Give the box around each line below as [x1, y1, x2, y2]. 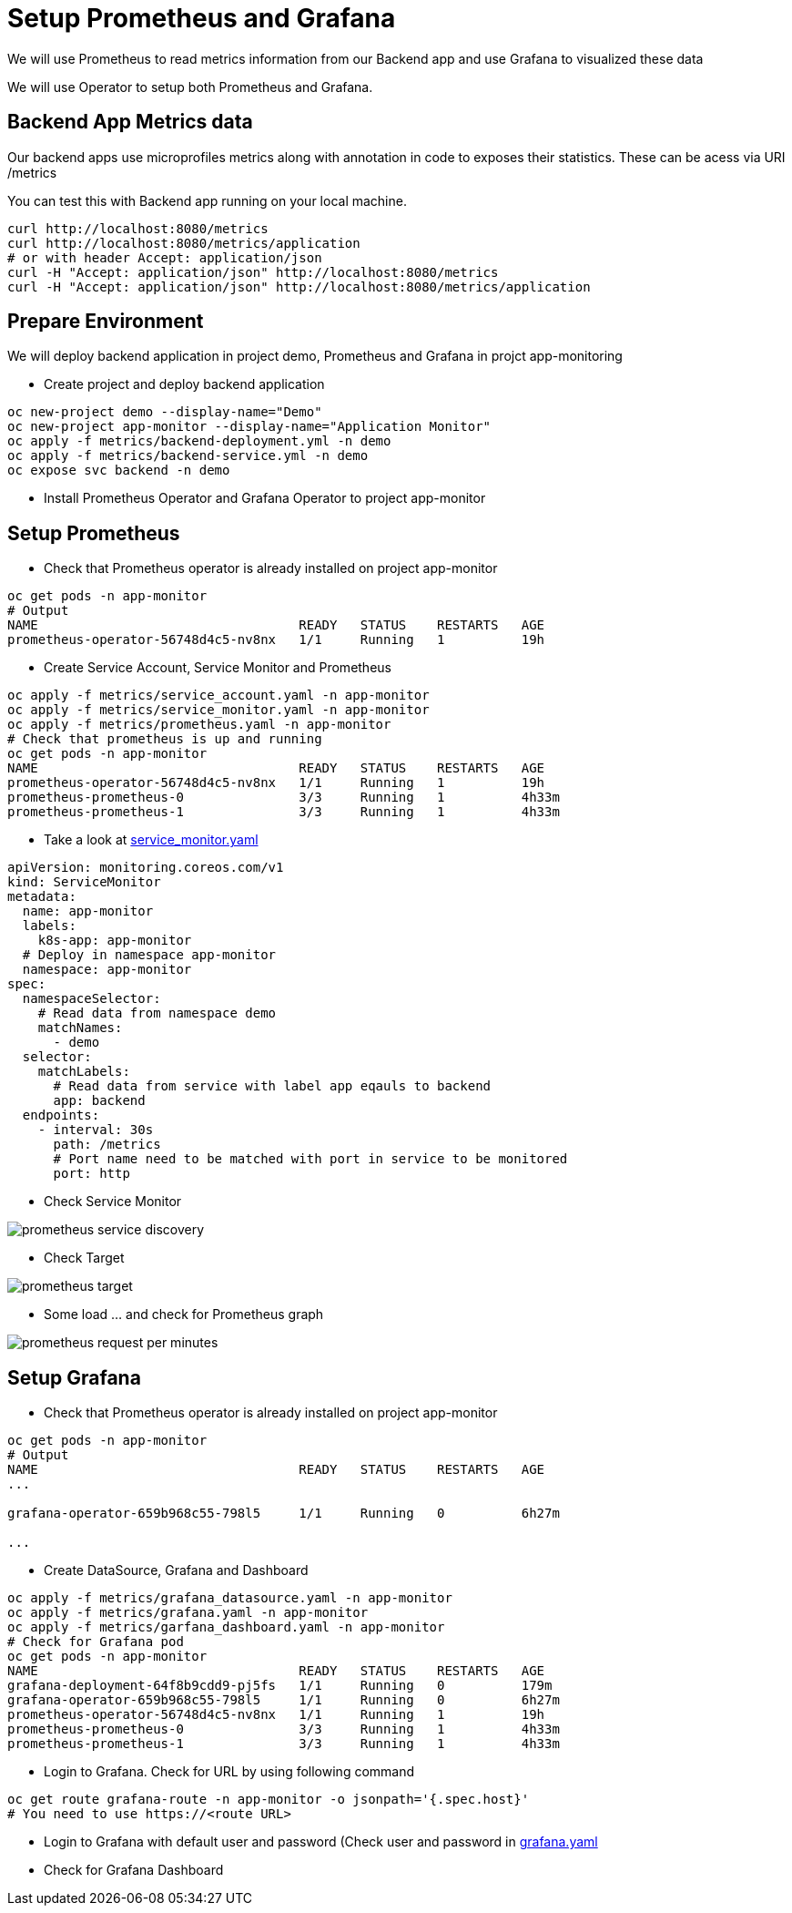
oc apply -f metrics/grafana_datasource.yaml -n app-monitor [7, 1591, 452, 1606]
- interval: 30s [37, 1122, 154, 1138]
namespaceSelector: [22, 991, 161, 1007]
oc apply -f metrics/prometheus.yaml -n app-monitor [7, 717, 391, 732]
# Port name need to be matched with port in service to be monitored [53, 1151, 568, 1167]
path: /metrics [53, 1137, 161, 1152]
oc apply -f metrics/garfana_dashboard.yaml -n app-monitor [7, 1620, 445, 1635]
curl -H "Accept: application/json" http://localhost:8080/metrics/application [7, 279, 591, 294]
